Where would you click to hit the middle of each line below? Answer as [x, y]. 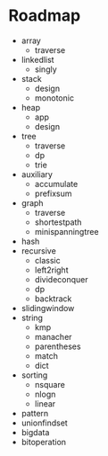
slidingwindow [48, 308]
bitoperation [44, 442]
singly [46, 69]
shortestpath [58, 222]
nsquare [50, 384]
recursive [39, 250]
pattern [35, 413]
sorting [34, 375]
